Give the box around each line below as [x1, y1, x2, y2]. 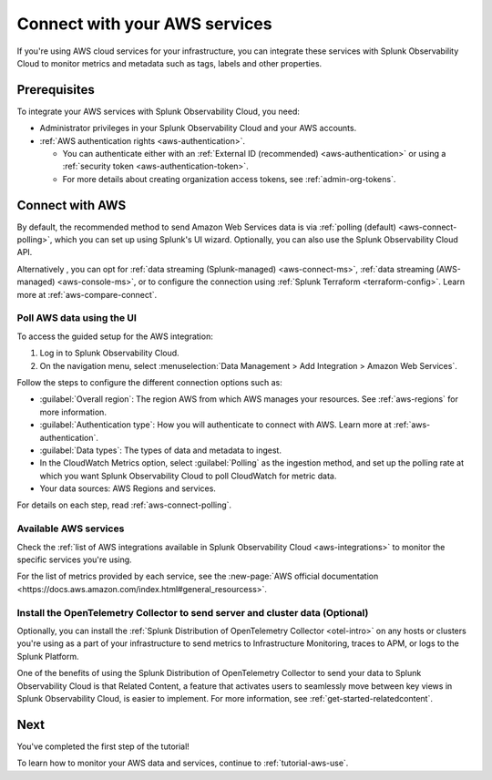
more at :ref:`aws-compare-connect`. [16, 289, 158, 300]
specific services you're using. [16, 554, 132, 565]
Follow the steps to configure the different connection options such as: [16, 376, 282, 387]
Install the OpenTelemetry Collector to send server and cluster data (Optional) [16, 606, 369, 619]
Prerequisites [16, 82, 95, 97]
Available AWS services [16, 522, 125, 535]
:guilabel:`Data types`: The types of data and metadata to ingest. [39, 445, 282, 456]
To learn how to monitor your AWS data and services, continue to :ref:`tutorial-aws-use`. [16, 757, 349, 769]
